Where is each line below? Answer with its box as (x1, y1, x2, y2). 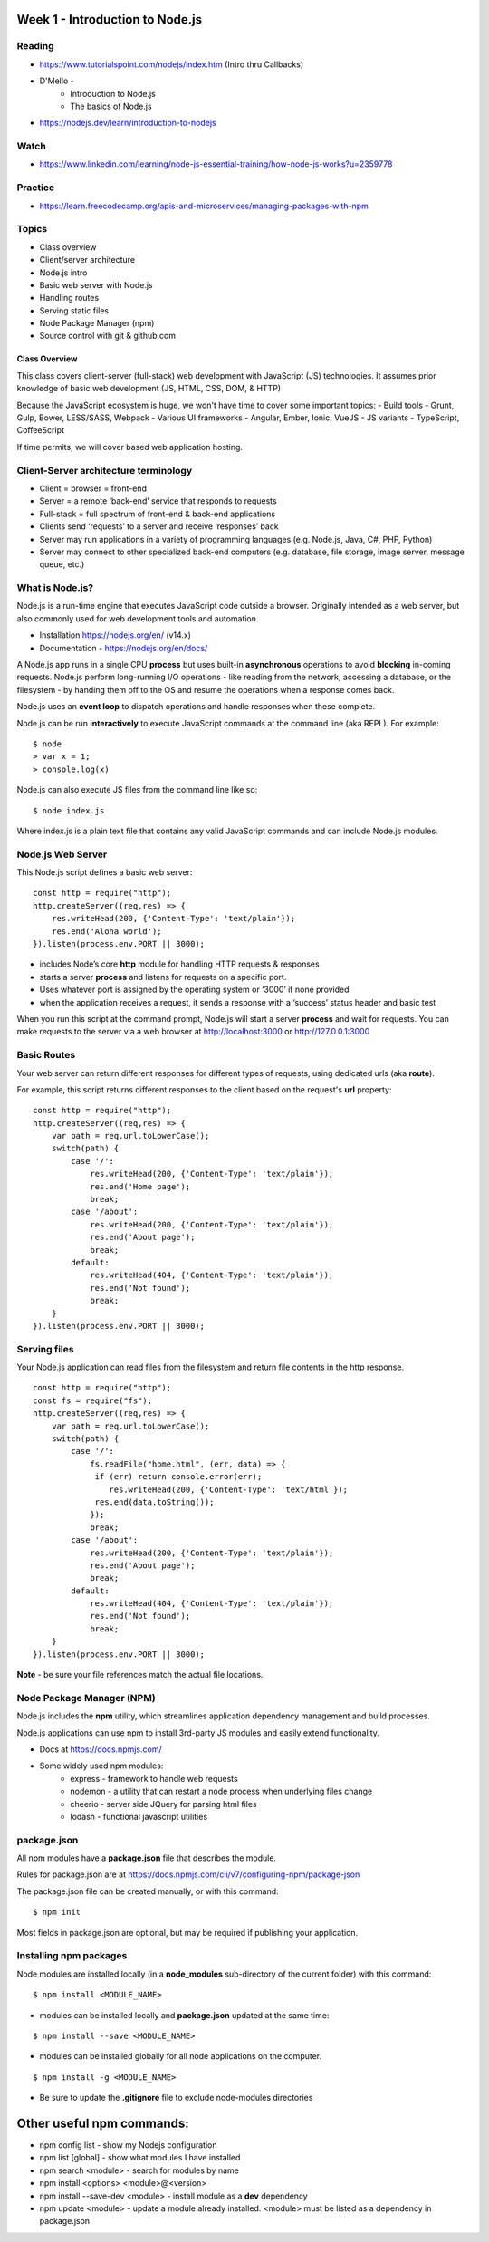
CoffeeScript (16, 425, 65, 436)
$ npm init (33, 1907, 81, 1918)
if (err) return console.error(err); (94, 1472, 263, 1482)
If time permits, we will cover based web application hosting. (16, 441, 244, 452)
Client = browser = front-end (39, 483, 147, 494)
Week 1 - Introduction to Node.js (16, 12, 203, 27)
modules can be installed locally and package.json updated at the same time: (39, 2009, 330, 2020)
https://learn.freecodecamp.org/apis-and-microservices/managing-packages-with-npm (39, 200, 369, 211)
